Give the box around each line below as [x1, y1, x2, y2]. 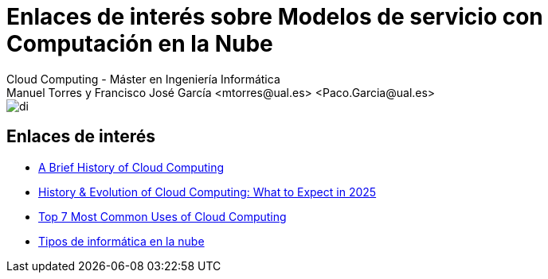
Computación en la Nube [6, 30, 273, 57]
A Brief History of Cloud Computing [38, 160, 225, 174]
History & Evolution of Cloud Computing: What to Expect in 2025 [38, 184, 377, 199]
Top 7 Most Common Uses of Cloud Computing [38, 209, 287, 223]
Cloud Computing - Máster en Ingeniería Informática [6, 72, 280, 86]
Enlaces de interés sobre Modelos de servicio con [6, 3, 543, 30]
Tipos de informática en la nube [38, 234, 205, 248]
